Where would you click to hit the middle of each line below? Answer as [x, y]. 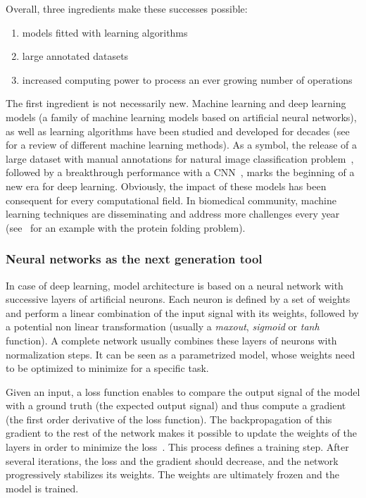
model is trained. [42, 488]
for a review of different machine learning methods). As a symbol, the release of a [182, 145]
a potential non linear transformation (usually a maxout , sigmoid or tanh [163, 326]
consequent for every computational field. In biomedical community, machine [171, 200]
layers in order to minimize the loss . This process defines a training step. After [177, 447]
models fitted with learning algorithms [105, 32]
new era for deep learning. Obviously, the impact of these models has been [166, 186]
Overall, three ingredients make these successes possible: [127, 8]
